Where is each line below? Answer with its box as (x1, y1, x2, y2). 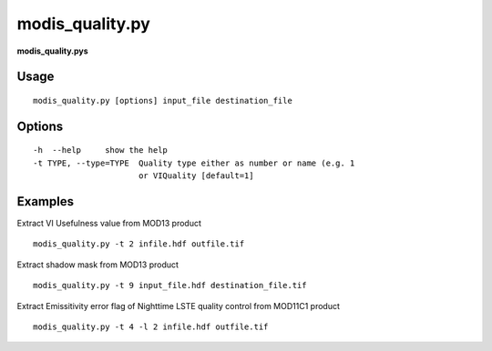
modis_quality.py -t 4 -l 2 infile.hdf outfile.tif (33, 322, 269, 332)
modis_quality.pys (16, 45, 88, 56)
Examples (16, 194, 75, 209)
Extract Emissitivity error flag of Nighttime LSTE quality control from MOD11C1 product (16, 300, 341, 311)
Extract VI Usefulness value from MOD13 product (16, 218, 202, 229)
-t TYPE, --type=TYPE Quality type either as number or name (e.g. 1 (33, 157, 355, 168)
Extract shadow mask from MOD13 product (16, 259, 179, 270)
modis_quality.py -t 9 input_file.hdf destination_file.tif (33, 280, 307, 291)
